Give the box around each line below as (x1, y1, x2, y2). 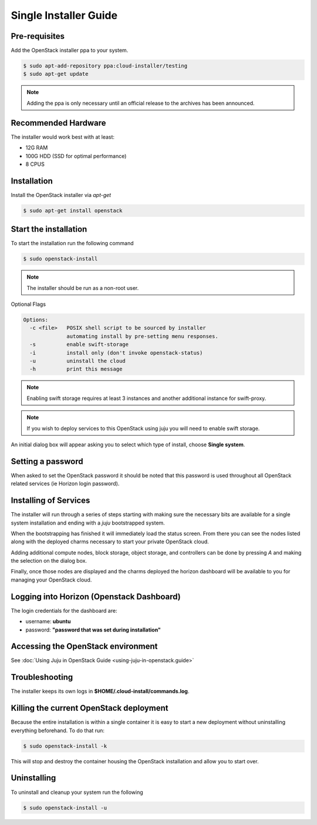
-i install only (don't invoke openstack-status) (29, 349, 203, 356)
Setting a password (11, 456, 83, 466)
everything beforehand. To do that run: (11, 727, 105, 734)
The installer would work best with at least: (11, 133, 114, 141)
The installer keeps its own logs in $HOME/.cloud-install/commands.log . (11, 688, 190, 695)
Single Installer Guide (11, 9, 117, 22)
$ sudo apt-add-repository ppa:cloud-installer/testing (23, 62, 188, 69)
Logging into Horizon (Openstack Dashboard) (11, 592, 181, 602)
